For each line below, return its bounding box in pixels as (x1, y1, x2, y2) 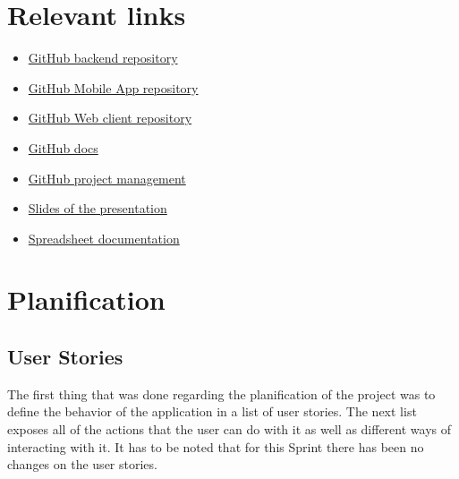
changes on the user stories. (7, 455, 157, 474)
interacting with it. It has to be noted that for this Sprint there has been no (7, 437, 424, 456)
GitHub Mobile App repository (28, 78, 199, 97)
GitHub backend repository (28, 48, 178, 67)
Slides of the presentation (28, 199, 167, 218)
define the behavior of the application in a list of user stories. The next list (7, 402, 417, 421)
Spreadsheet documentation (28, 228, 180, 247)
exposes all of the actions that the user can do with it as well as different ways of (7, 420, 451, 439)
